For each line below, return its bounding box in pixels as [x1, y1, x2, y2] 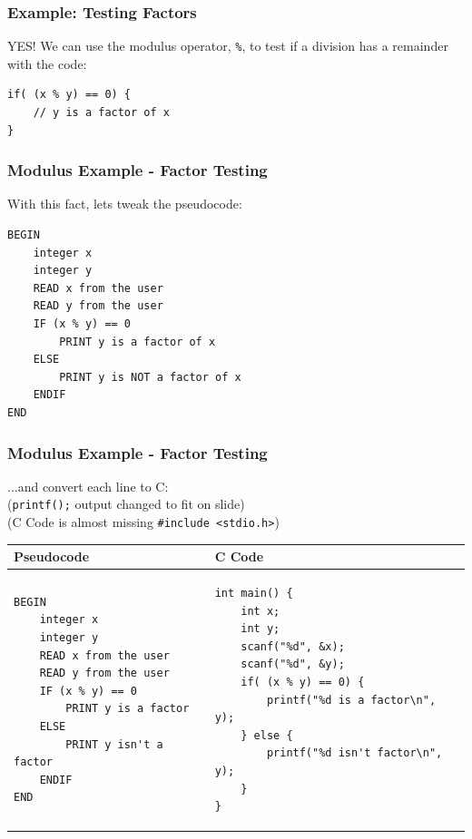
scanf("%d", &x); [241, 639, 345, 653]
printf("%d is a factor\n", [266, 693, 437, 707]
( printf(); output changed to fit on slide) [7, 494, 245, 513]
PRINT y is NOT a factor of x [59, 370, 241, 384]
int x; [241, 604, 280, 618]
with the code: [7, 54, 87, 73]
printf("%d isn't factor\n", [266, 746, 443, 760]
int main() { [214, 587, 293, 600]
